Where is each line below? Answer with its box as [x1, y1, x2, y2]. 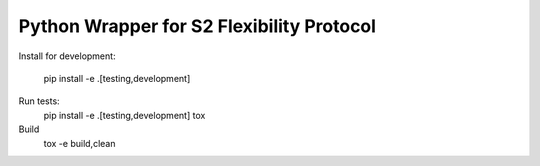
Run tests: [18, 95, 60, 107]
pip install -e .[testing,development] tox [43, 109, 206, 121]
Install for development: [18, 50, 116, 62]
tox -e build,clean [43, 137, 116, 149]
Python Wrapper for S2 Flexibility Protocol [18, 15, 377, 37]
